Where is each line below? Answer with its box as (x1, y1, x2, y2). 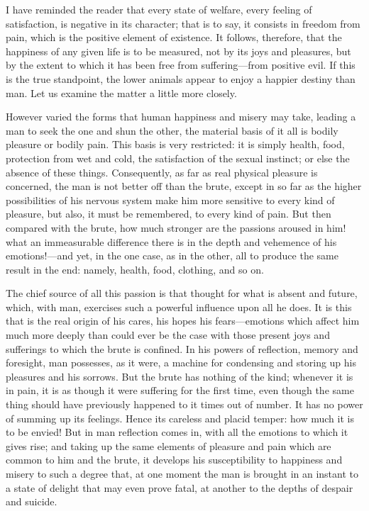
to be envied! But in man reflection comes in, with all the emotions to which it (6, 425, 348, 439)
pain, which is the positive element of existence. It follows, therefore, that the (6, 30, 342, 45)
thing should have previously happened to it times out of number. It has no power (6, 397, 363, 412)
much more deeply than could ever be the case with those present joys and (6, 327, 330, 342)
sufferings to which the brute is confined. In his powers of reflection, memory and (6, 341, 358, 356)
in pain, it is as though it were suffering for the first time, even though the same (6, 383, 354, 398)
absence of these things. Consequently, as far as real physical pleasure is (6, 164, 318, 179)
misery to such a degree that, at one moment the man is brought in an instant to (6, 466, 358, 481)
